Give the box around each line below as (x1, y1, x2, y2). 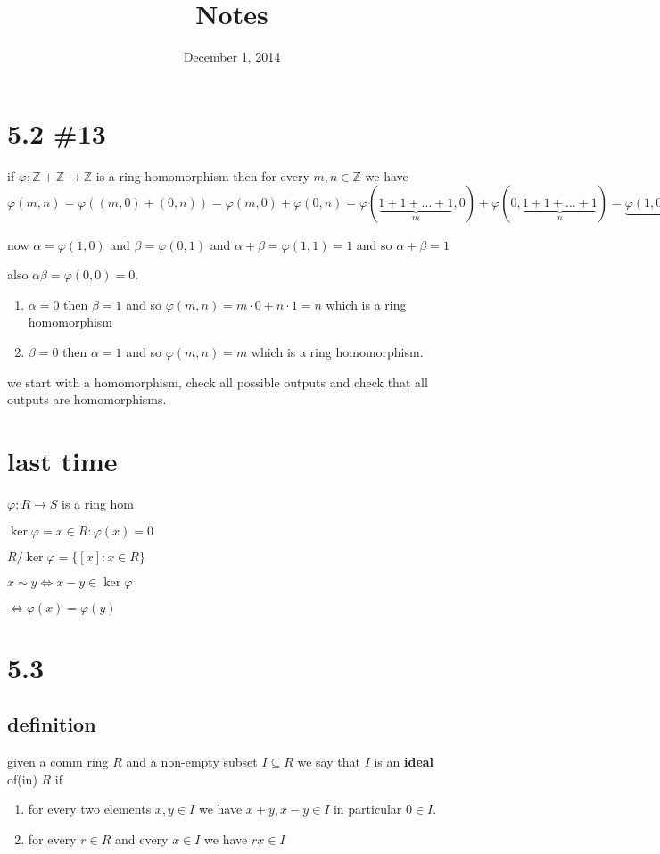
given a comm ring (7, 752, 109, 771)
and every (114, 829, 169, 848)
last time (7, 443, 118, 479)
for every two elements (28, 800, 152, 818)
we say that (297, 752, 360, 771)
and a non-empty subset (126, 752, 258, 771)
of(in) (7, 769, 37, 788)
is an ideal (374, 752, 434, 771)
